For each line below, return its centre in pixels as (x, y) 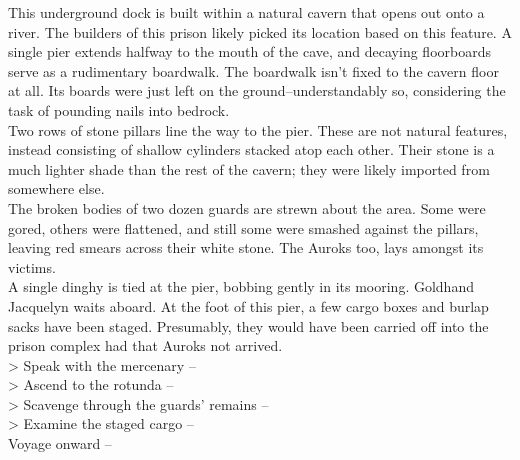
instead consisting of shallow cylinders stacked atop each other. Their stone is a (251, 149)
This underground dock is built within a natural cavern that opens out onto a (246, 12)
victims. (32, 266)
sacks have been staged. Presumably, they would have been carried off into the (248, 325)
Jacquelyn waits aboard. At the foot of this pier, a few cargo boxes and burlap (248, 305)
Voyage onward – (60, 443)
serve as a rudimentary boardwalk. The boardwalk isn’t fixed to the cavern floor (253, 70)
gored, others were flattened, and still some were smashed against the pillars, (243, 227)
